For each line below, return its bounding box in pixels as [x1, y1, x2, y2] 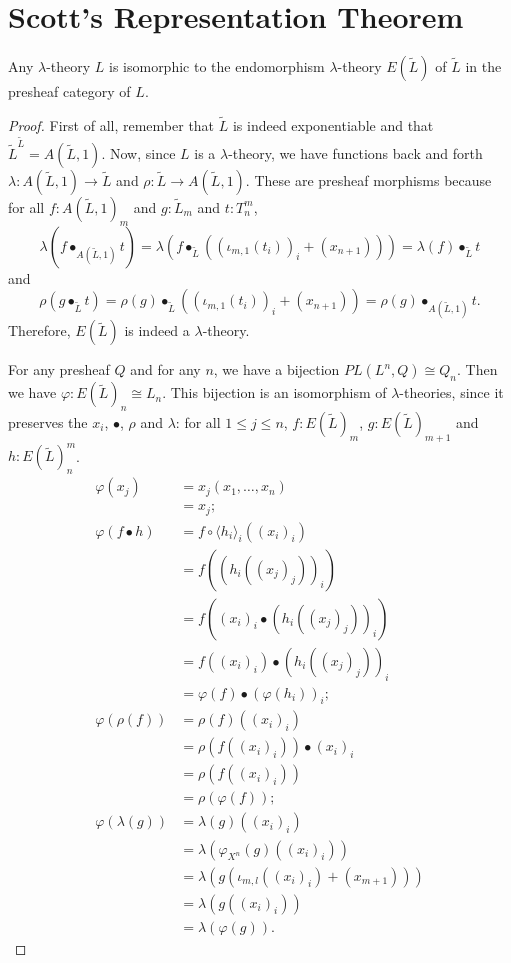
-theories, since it [399, 382, 504, 403]
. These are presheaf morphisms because [245, 169, 492, 190]
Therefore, [8, 320, 71, 341]
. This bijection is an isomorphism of [162, 382, 387, 403]
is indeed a [124, 320, 190, 341]
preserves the [8, 411, 88, 432]
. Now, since [101, 142, 176, 163]
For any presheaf [8, 359, 110, 380]
